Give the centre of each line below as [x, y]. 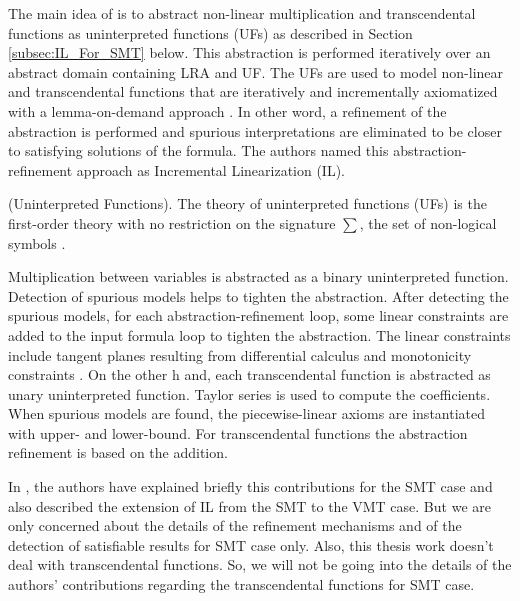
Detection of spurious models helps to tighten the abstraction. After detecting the [258, 295]
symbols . [37, 242]
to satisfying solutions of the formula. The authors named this [198, 150]
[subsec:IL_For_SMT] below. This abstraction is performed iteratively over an [249, 52]
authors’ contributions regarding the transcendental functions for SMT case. [241, 584]
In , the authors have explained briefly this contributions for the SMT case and [250, 486]
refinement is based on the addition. [118, 452]
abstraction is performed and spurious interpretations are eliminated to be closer [255, 130]
